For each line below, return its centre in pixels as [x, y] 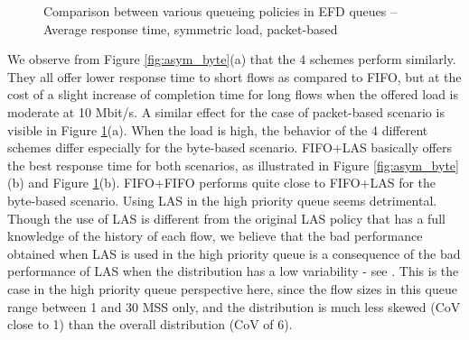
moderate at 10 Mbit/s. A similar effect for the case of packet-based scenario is [226, 111]
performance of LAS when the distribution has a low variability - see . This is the [233, 271]
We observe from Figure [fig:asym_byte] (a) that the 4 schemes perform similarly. [232, 59]
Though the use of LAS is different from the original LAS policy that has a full [226, 218]
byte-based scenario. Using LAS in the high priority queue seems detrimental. [222, 200]
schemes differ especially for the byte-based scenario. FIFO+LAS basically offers [230, 147]
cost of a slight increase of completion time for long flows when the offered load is [233, 94]
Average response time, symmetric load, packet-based [191, 28]
